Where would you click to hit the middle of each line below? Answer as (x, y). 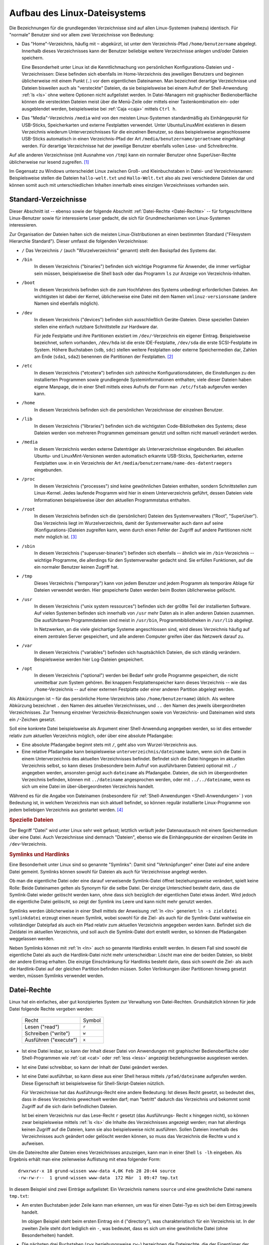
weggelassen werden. (32, 939)
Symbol (92, 1020)
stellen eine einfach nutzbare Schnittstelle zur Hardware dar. (96, 327)
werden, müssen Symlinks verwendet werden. (57, 976)
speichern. (33, 58)
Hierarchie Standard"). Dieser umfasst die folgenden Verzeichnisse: (79, 241)
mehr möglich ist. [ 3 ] (56, 537)
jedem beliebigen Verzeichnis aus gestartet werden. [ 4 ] (66, 810)
